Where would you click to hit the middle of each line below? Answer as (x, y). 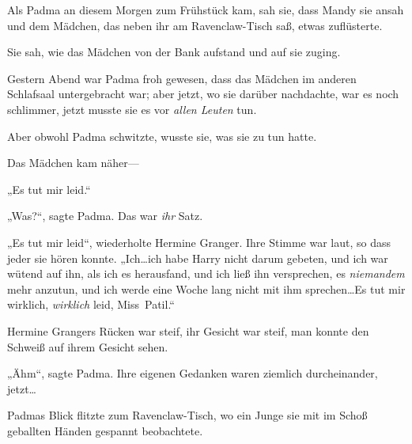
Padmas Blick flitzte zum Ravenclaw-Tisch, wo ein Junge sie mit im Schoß (187, 415)
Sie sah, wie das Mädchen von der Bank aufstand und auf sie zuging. (174, 52)
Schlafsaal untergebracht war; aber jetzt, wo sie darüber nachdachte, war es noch (203, 94)
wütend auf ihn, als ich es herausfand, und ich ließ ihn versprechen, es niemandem (206, 273)
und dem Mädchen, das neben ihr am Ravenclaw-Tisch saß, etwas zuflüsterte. (195, 25)
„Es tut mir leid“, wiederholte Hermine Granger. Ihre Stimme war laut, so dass (199, 242)
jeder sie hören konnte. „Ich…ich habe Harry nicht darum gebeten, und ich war (198, 258)
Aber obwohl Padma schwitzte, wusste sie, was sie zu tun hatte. (162, 136)
